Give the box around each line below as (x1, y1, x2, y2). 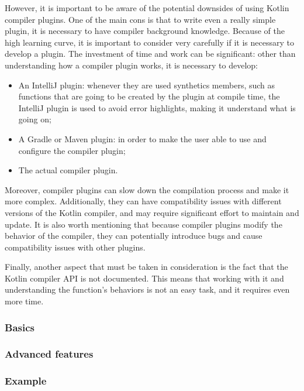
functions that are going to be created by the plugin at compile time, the (18, 90, 280, 102)
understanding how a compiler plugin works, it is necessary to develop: (5, 59, 258, 71)
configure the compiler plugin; (18, 144, 126, 156)
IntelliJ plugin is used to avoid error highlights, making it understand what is (18, 101, 296, 114)
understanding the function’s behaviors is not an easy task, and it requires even (5, 283, 290, 296)
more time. (5, 295, 44, 307)
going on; (18, 113, 51, 125)
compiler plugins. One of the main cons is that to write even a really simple (5, 13, 276, 25)
